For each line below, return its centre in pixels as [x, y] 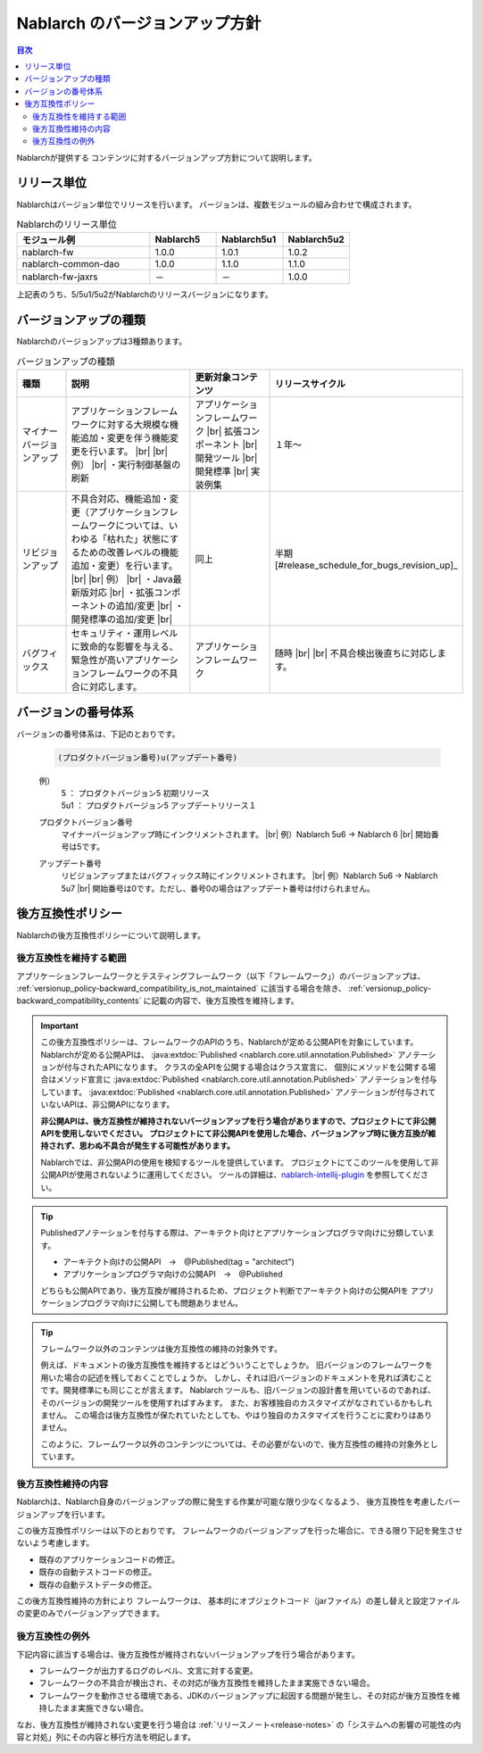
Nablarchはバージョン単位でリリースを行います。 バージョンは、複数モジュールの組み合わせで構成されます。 [216, 204]
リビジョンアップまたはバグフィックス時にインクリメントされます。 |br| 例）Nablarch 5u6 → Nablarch [249, 876]
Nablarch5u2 [316, 239]
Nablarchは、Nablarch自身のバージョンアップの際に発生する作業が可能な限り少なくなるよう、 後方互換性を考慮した [231, 1502]
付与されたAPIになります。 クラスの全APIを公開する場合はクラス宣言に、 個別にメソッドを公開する [246, 1068]
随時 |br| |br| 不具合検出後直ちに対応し [356, 653]
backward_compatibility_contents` [79, 1001]
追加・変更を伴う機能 [125, 438]
